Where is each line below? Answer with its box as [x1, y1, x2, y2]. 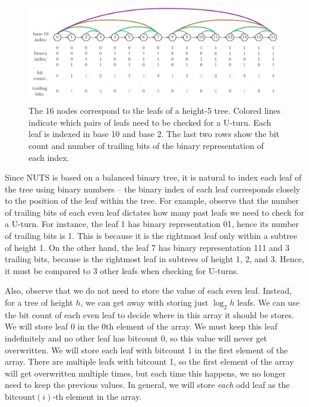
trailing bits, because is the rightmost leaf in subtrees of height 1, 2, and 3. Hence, [5, 253, 304, 265]
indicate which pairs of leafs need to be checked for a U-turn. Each [29, 116, 272, 128]
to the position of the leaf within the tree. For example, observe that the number [5, 194, 299, 207]
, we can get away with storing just [80, 296, 209, 309]
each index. [29, 151, 70, 163]
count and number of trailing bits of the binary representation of [29, 139, 264, 151]
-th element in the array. [52, 390, 142, 402]
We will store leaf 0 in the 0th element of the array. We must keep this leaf [5, 320, 278, 333]
